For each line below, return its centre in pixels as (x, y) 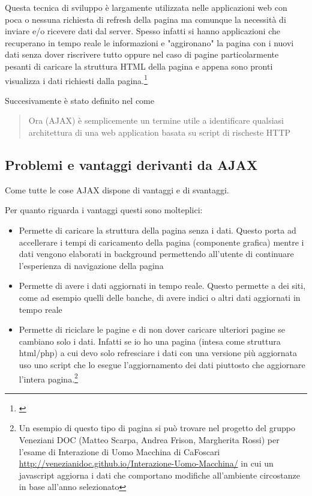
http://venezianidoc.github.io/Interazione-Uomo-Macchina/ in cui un (146, 463)
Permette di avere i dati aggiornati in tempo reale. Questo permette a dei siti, (162, 286)
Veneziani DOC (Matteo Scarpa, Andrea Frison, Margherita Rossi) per (149, 439)
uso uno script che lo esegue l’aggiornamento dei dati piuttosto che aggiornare (162, 364)
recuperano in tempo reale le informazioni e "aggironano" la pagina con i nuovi (149, 42)
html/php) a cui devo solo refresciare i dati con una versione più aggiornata (158, 353)
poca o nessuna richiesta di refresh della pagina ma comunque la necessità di (145, 19)
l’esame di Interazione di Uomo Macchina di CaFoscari (119, 451)
